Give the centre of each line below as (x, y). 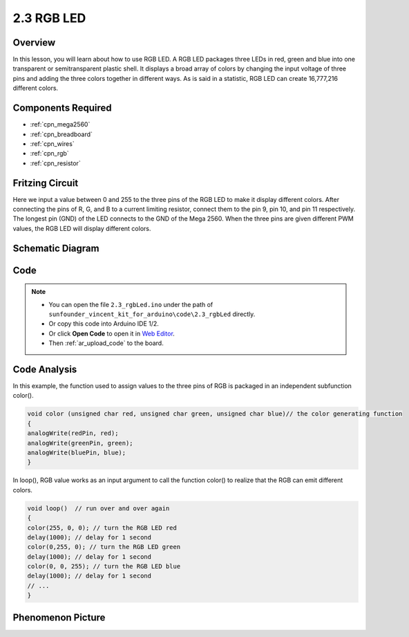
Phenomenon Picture (59, 617)
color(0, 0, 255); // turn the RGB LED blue (104, 566)
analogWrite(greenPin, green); (80, 443)
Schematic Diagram (56, 248)
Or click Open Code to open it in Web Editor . (112, 333)
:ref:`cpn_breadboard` (61, 134)
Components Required (62, 108)
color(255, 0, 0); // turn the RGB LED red (102, 528)
